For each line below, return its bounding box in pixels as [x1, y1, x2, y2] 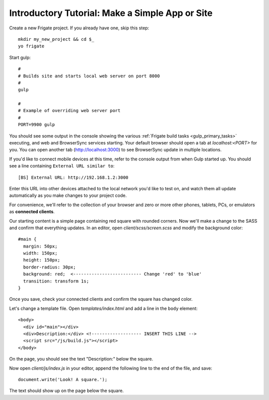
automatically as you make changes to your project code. [9, 192, 127, 199]
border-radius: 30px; [23, 264, 76, 270]
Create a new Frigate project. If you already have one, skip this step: [9, 25, 149, 31]
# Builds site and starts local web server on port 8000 [18, 73, 160, 79]
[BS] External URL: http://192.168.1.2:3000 [18, 174, 129, 180]
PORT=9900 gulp [18, 122, 55, 128]
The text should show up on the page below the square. [9, 388, 124, 394]
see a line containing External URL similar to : [9, 163, 115, 169]
